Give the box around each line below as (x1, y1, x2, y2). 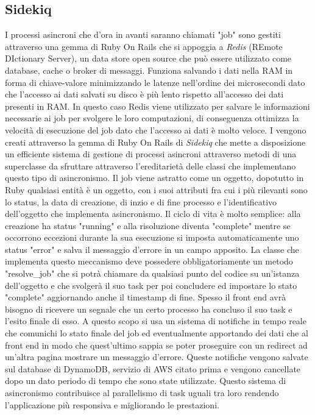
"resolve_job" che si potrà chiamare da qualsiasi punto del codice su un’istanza (5, 267, 300, 280)
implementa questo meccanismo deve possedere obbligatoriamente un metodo (5, 255, 293, 268)
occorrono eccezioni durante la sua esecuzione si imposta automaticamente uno (5, 231, 299, 244)
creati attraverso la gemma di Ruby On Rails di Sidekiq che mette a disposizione (5, 135, 306, 148)
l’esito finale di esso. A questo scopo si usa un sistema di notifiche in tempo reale (5, 314, 306, 327)
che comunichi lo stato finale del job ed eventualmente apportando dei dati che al (5, 327, 308, 339)
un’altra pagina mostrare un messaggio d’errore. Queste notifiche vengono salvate (5, 350, 308, 363)
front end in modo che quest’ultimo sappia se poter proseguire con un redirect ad (5, 338, 308, 351)
